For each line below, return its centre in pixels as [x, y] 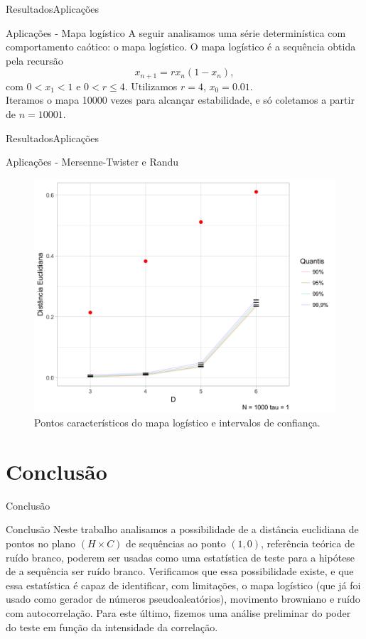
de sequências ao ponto [176, 543]
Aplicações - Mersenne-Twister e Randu [92, 162]
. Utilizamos [151, 86]
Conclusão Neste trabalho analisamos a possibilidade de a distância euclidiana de [182, 529]
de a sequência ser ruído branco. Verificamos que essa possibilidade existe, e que [180, 571]
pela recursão [34, 60]
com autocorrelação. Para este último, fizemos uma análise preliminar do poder [178, 613]
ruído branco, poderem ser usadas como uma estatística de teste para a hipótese [181, 557]
